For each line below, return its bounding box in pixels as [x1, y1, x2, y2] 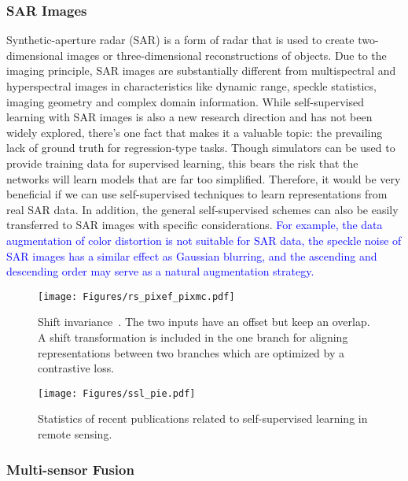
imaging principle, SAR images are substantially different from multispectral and [6, 62, 396, 79]
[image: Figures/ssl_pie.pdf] [38, 387, 196, 399]
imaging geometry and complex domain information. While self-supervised [6, 93, 364, 109]
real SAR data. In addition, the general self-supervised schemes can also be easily [6, 201, 399, 217]
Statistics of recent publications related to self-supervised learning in [38, 410, 368, 427]
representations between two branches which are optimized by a [38, 344, 345, 361]
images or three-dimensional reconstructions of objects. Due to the [67, 46, 387, 63]
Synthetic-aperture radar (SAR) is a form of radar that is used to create [6, 31, 355, 48]
